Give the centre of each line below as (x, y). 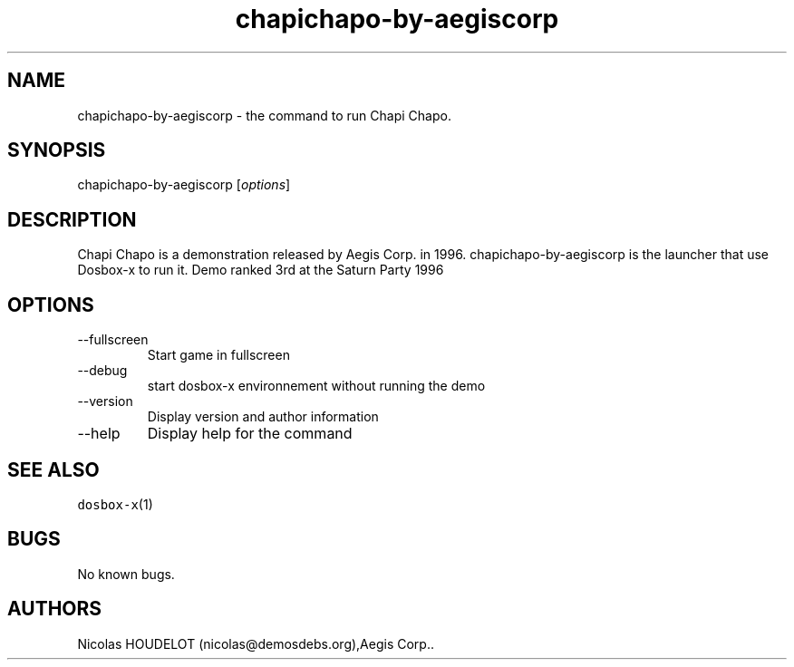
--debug (102, 371)
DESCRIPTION (72, 219)
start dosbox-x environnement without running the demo (316, 386)
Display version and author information (263, 417)
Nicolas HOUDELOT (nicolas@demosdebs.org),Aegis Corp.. (256, 643)
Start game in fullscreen (218, 355)
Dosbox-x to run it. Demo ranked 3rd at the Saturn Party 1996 (261, 270)
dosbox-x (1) (115, 504)
